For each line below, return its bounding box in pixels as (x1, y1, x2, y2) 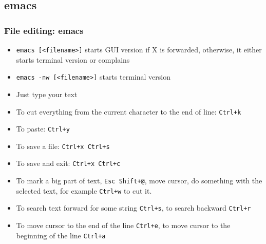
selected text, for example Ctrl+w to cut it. (16, 185, 152, 196)
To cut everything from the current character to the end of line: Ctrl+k (16, 106, 241, 117)
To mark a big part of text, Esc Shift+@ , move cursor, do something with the (16, 175, 262, 186)
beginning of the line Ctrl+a (16, 230, 106, 240)
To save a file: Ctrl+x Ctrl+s (16, 140, 110, 151)
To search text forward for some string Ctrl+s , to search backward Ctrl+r (16, 202, 251, 213)
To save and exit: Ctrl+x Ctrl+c (16, 158, 121, 168)
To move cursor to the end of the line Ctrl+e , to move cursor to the (16, 220, 231, 231)
